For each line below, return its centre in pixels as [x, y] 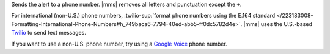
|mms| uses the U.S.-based [278, 24]
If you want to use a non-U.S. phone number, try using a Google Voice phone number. [119, 44]
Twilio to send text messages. [49, 33]
